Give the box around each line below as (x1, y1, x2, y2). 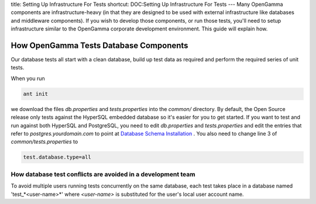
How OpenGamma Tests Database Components (11, 40, 188, 50)
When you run (11, 75, 45, 82)
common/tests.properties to (11, 138, 78, 146)
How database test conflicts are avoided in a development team (11, 170, 195, 178)
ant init (23, 91, 49, 97)
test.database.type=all (23, 154, 92, 161)
